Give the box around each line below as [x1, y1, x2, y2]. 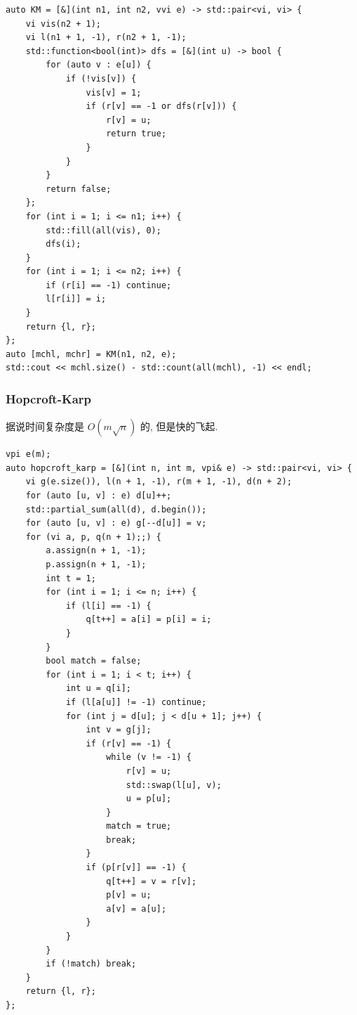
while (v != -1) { [106, 752, 191, 763]
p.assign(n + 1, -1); [46, 560, 147, 569]
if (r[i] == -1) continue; [46, 280, 172, 290]
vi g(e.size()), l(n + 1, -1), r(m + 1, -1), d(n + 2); [25, 477, 292, 487]
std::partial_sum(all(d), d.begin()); [25, 504, 207, 515]
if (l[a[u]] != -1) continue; [65, 697, 207, 707]
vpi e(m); [6, 449, 51, 460]
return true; [106, 129, 167, 139]
